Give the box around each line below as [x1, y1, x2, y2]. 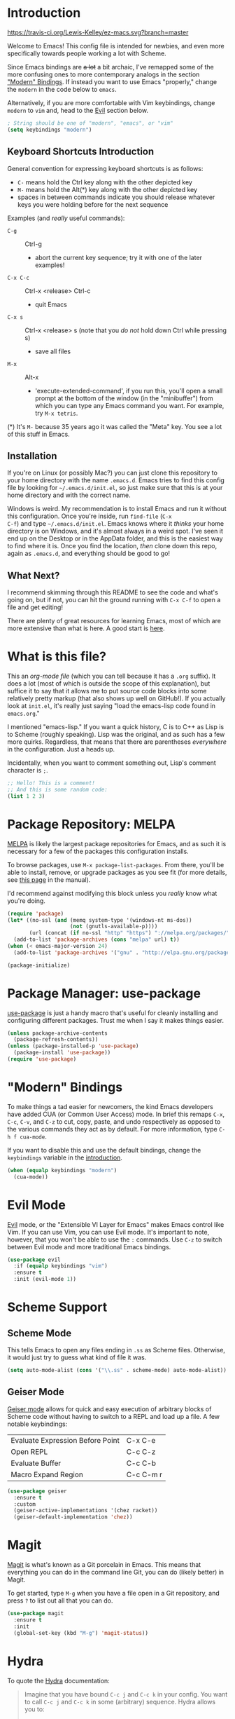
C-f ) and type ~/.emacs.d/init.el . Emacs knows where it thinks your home [7, 519, 225, 528]
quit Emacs [34, 300, 68, 308]
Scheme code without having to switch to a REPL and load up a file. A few [7, 1412, 220, 1420]
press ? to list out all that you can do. [7, 1596, 113, 1605]
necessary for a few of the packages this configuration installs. [7, 847, 189, 855]
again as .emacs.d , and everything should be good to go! [7, 549, 170, 558]
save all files [34, 347, 71, 355]
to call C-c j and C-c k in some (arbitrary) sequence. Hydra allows [24, 1697, 216, 1706]
